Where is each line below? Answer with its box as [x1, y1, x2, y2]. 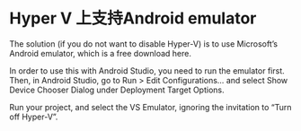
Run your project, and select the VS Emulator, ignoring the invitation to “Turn [9, 101, 292, 112]
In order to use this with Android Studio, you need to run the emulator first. [9, 65, 285, 76]
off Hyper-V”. [9, 111, 58, 122]
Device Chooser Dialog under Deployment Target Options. [9, 84, 225, 95]
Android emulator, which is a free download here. [9, 48, 191, 58]
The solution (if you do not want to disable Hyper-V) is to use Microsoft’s [9, 38, 279, 49]
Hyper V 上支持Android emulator [9, 8, 257, 29]
